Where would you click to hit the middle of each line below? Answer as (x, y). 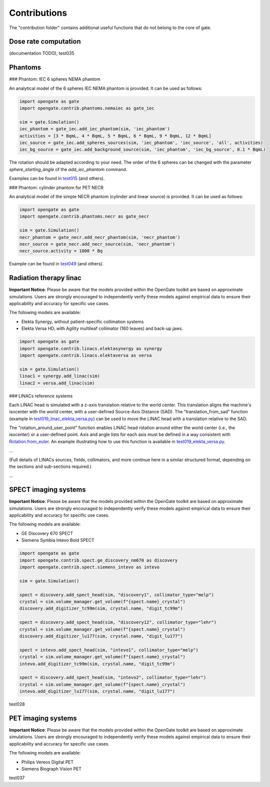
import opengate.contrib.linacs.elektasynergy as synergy (91, 348)
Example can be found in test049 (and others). (56, 264)
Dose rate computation (45, 42)
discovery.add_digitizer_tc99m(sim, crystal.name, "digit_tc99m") (101, 608)
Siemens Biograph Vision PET (51, 769)
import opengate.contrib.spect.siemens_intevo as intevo (90, 567)
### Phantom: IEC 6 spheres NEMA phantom (55, 79)
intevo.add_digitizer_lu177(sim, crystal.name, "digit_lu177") (97, 691)
